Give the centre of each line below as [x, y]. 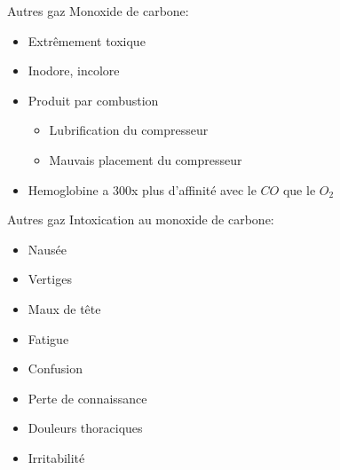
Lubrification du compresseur [129, 130]
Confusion [55, 368]
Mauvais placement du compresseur [146, 159]
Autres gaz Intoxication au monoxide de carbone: [141, 219]
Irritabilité [56, 457]
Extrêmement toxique [87, 40]
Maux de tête [64, 308]
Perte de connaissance [87, 398]
